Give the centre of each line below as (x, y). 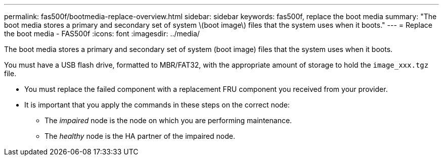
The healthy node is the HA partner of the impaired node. (140, 136)
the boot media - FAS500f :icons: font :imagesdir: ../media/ (102, 34)
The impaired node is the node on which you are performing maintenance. (168, 120)
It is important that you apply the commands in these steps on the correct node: (157, 105)
